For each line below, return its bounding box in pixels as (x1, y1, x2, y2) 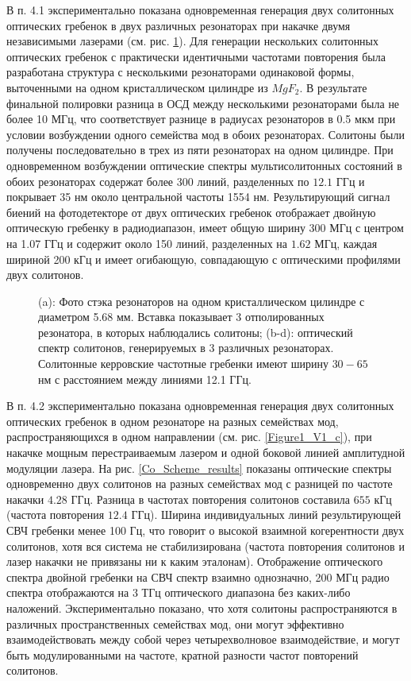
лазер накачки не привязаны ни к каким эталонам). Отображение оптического (6, 553, 383, 570)
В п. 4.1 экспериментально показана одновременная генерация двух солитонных (6, 2, 394, 17)
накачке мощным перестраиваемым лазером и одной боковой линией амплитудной (6, 444, 405, 461)
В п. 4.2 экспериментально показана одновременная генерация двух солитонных (6, 397, 394, 414)
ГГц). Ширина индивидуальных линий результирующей (131, 506, 401, 523)
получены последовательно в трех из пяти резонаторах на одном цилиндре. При (6, 141, 394, 158)
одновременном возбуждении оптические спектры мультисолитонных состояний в (6, 157, 402, 173)
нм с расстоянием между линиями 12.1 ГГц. (38, 370, 252, 387)
